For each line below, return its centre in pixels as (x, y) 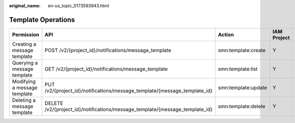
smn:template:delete (242, 106)
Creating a (24, 44)
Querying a (25, 63)
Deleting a (24, 100)
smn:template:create (242, 50)
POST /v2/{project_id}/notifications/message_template (108, 50)
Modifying (24, 81)
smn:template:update (243, 87)
